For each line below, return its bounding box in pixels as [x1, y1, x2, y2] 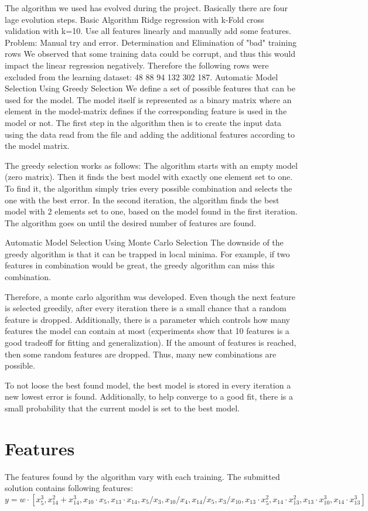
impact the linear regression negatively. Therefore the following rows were [5, 59, 269, 71]
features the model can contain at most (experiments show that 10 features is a [5, 325, 289, 337]
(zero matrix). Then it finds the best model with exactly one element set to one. [5, 171, 293, 183]
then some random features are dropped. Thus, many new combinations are [5, 348, 277, 360]
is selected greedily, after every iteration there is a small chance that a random [5, 302, 287, 314]
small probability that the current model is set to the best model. [5, 402, 240, 414]
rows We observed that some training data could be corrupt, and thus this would [5, 47, 296, 60]
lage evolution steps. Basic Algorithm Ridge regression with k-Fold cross [5, 13, 264, 25]
